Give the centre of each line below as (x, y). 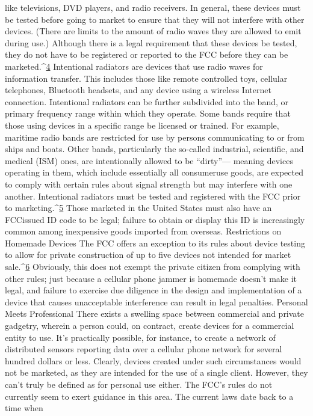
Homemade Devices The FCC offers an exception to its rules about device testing (155, 243)
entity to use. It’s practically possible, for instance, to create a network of (140, 337)
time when (24, 408)
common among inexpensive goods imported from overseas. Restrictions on (143, 231)
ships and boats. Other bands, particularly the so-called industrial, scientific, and (154, 149)
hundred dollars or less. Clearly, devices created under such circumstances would (153, 360)
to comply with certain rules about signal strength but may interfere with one (149, 184)
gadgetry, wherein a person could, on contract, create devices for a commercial (150, 326)
